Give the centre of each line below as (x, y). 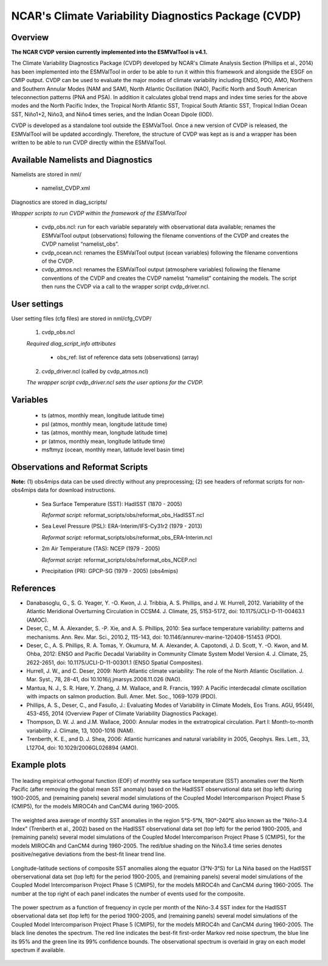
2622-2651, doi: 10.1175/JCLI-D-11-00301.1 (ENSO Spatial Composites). (115, 662)
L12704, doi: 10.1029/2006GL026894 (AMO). (82, 748)
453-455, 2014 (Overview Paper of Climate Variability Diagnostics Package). (122, 714)
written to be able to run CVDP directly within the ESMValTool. (89, 142)
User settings (37, 304)
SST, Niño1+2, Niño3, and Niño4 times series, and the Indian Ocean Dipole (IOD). (112, 114)
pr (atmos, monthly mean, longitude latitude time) (103, 441)
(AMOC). (37, 620)
